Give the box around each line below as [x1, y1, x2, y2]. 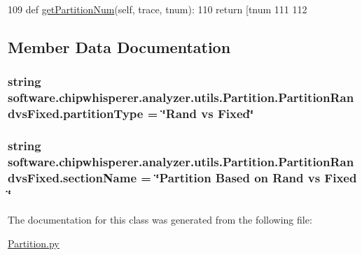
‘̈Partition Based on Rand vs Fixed [155, 168, 357, 186]
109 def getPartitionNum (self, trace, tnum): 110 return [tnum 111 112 [8, 2, 307, 16]
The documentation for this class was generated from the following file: [8, 212, 312, 227]
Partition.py [8, 235, 60, 250]
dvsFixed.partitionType [8, 105, 144, 122]
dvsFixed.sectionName [8, 168, 137, 186]
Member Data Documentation [8, 36, 231, 57]
